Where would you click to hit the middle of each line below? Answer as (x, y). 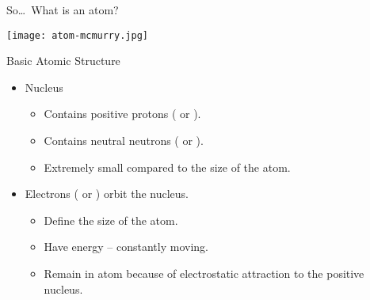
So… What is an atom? (63, 9)
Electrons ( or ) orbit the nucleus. (107, 194)
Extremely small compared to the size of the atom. (167, 167)
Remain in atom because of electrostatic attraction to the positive (204, 273)
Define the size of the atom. (111, 220)
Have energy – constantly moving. (126, 247)
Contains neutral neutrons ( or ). (124, 141)
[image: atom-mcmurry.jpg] (77, 35)
